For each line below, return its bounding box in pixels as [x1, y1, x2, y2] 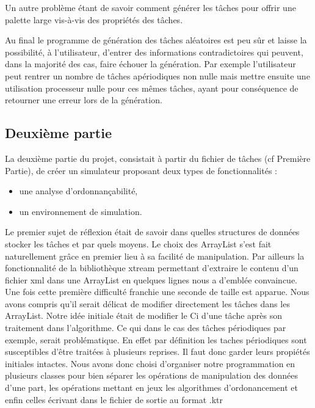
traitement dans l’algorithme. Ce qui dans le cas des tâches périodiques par [5, 321, 286, 334]
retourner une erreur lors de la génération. [5, 93, 162, 106]
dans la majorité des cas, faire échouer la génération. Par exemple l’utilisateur [5, 57, 296, 70]
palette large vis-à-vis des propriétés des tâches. [5, 13, 183, 26]
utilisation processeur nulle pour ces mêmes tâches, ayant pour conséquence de [5, 81, 299, 94]
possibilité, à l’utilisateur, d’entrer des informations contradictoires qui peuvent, [5, 45, 303, 58]
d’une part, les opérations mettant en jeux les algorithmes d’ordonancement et [5, 381, 298, 394]
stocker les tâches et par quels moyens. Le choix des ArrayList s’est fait [5, 237, 272, 250]
